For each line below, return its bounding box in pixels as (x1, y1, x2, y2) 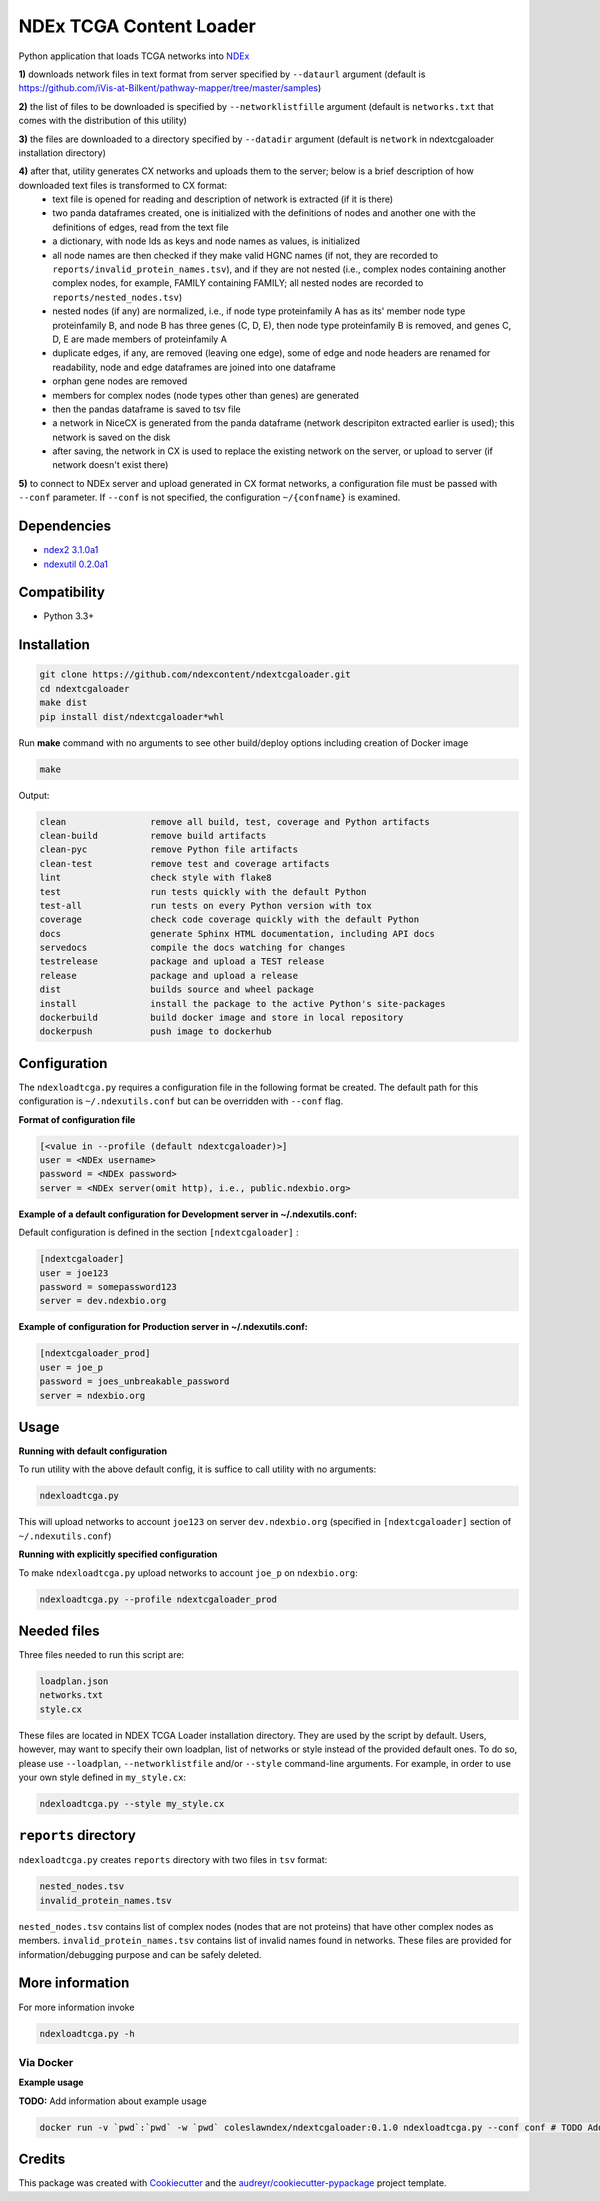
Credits (18, 2151, 66, 2168)
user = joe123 (39, 1267, 109, 1279)
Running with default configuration (18, 1445, 168, 1457)
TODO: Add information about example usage (18, 2095, 207, 2107)
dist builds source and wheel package (39, 984, 314, 995)
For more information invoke (18, 2001, 135, 2013)
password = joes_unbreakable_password (39, 1376, 230, 1387)
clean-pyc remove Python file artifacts (39, 844, 299, 855)
